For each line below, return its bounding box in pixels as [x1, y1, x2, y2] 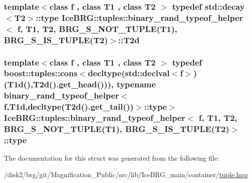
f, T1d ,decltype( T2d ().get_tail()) [4, 100, 134, 113]
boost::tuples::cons [4, 67, 78, 79]
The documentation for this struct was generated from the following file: [4, 153, 219, 163]
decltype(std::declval [88, 67, 170, 79]
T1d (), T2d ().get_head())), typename [7, 78, 156, 90]
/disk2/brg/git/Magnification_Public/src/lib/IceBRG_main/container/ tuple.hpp [4, 169, 248, 179]
